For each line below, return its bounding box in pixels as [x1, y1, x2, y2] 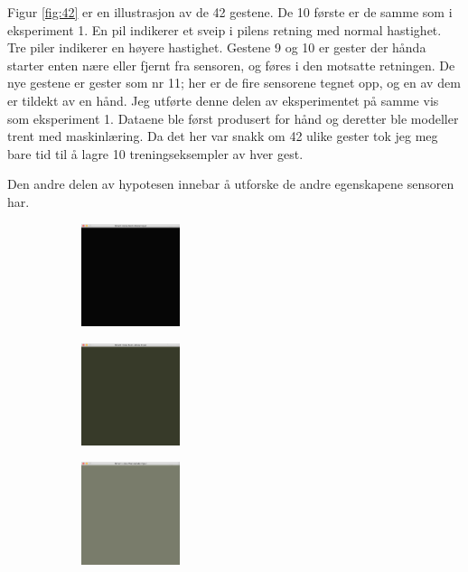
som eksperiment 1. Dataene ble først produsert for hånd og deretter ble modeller [7, 108, 459, 127]
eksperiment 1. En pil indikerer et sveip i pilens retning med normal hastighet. [7, 20, 442, 39]
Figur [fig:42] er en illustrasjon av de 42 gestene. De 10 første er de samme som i [7, 3, 453, 21]
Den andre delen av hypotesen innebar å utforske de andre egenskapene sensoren [7, 174, 454, 193]
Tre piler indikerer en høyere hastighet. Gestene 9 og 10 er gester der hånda [7, 38, 426, 57]
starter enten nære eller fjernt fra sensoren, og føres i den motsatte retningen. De [7, 55, 455, 74]
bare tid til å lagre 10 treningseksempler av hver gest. [7, 144, 304, 163]
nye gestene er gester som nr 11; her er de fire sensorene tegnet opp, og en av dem [7, 73, 461, 92]
